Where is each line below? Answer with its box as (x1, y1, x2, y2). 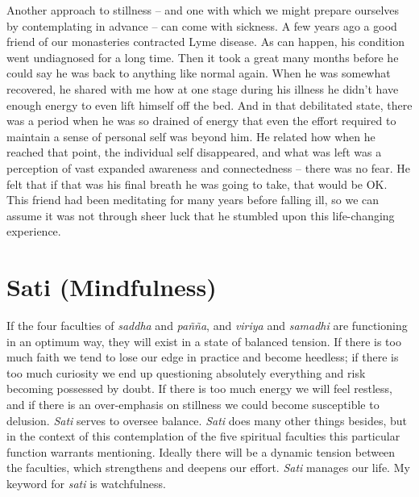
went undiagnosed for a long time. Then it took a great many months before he (6, 48, 399, 65)
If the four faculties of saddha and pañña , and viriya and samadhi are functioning (6, 317, 408, 334)
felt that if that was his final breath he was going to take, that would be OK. (6, 175, 388, 192)
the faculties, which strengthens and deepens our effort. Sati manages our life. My (6, 459, 410, 476)
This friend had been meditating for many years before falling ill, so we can (6, 191, 380, 208)
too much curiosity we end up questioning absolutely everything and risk (6, 364, 366, 381)
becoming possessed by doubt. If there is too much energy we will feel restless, (6, 380, 392, 397)
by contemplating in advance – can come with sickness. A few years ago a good (6, 17, 397, 34)
